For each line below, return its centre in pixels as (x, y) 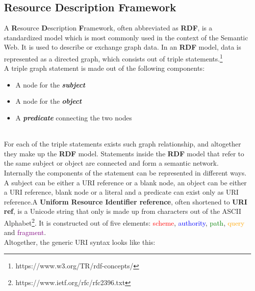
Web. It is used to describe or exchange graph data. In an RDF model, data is (123, 47)
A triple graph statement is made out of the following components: (104, 68)
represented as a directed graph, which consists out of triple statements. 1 (113, 58)
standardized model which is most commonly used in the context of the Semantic (126, 37)
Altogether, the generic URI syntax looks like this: (80, 242)
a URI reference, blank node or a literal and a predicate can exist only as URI (121, 192)
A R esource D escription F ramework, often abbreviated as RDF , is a (108, 28)
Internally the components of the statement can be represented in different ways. (125, 172)
